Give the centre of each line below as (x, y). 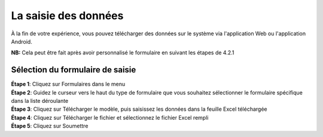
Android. (22, 41)
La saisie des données (67, 16)
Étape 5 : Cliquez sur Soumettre (50, 126)
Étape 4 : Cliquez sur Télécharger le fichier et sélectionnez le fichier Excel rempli (110, 117)
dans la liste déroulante (40, 101)
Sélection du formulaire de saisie (74, 70)
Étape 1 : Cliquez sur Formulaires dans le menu (68, 84)
